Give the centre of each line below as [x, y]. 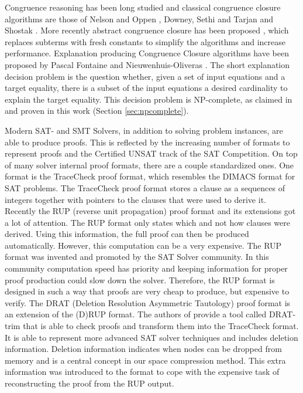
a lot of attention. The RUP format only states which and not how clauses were [148, 222]
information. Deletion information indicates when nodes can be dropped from [143, 349]
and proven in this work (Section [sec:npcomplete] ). [97, 111]
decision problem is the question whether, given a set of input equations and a [145, 76]
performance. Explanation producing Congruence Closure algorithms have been [147, 53]
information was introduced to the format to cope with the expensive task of [142, 372]
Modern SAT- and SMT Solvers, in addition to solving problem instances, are [144, 130]
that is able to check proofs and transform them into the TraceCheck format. [161, 326]
